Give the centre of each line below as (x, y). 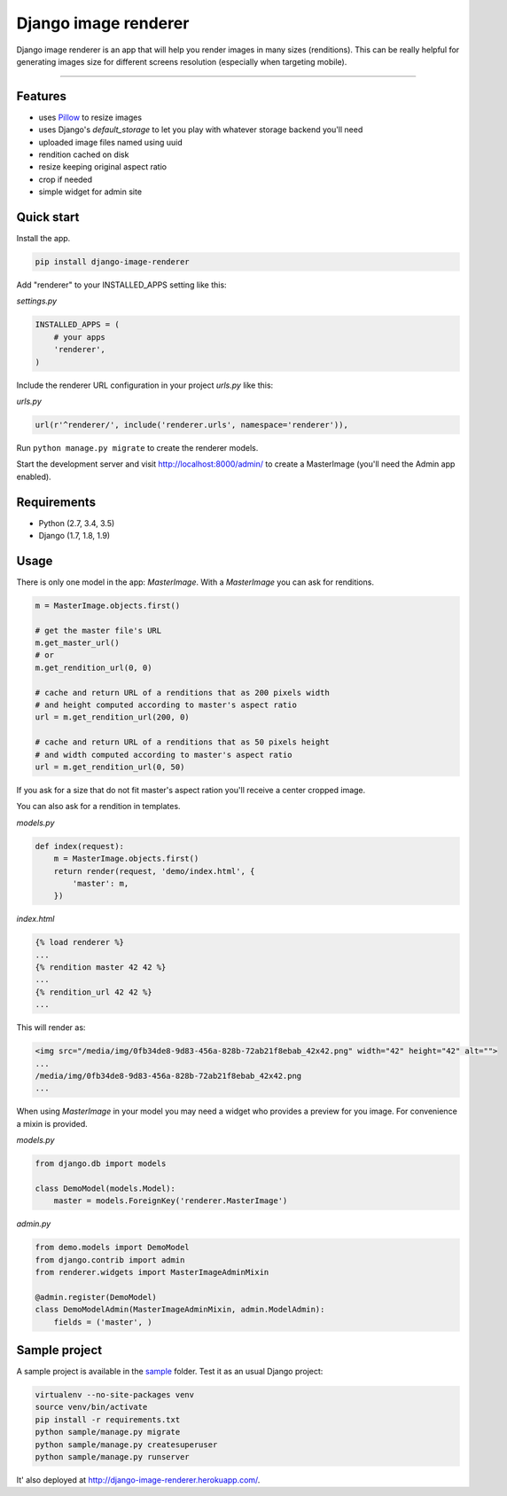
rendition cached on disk (84, 154)
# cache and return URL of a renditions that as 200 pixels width (182, 693)
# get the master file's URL (98, 630)
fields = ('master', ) (103, 1322)
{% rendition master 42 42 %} (101, 968)
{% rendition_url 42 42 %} (94, 992)
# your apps (80, 337)
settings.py (37, 301)
